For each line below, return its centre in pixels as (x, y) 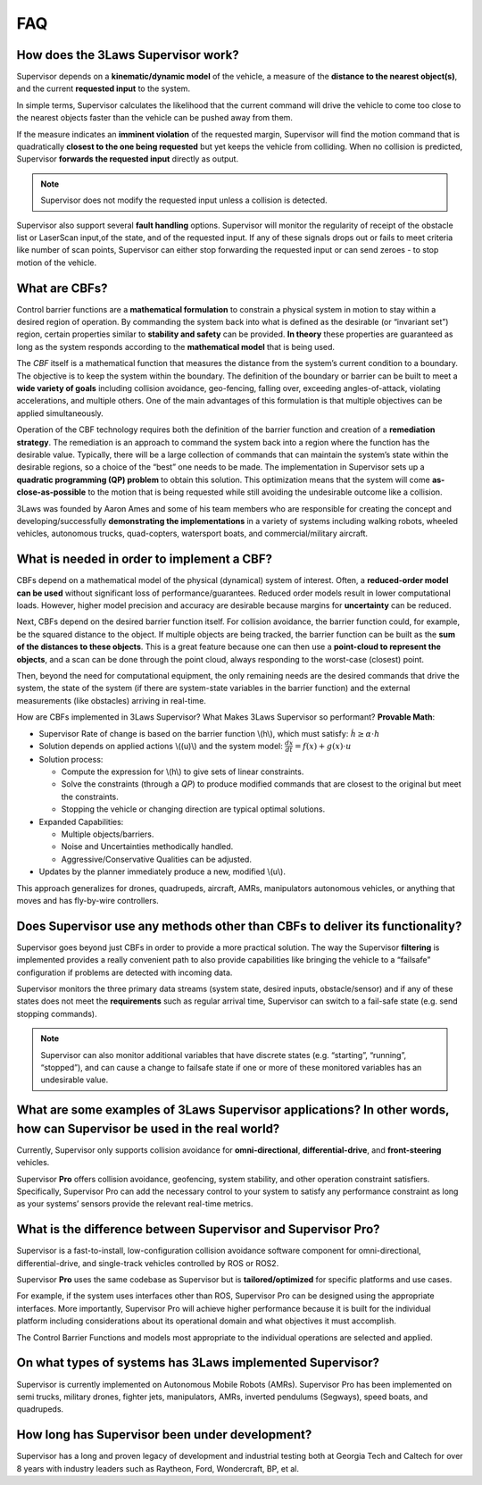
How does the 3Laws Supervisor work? (128, 55)
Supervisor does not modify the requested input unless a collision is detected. (184, 200)
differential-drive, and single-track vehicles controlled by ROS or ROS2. (148, 1263)
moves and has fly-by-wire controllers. (88, 900)
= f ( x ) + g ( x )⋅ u (323, 746)
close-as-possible (51, 492)
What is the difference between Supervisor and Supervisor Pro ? (198, 1229)
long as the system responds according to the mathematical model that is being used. (175, 346)
